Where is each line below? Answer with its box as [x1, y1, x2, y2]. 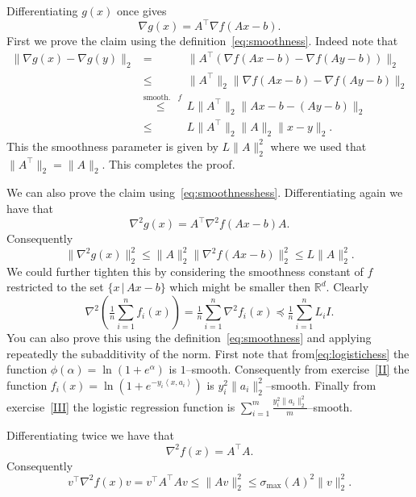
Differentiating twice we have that [6, 427, 174, 444]
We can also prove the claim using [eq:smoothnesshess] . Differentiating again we [6, 184, 403, 201]
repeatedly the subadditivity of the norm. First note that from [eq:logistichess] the [6, 345, 410, 361]
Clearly [333, 278, 369, 295]
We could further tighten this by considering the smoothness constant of [6, 262, 364, 279]
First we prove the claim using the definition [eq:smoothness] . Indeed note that [6, 32, 398, 49]
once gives [117, 2, 167, 19]
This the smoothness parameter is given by [6, 137, 218, 154]
